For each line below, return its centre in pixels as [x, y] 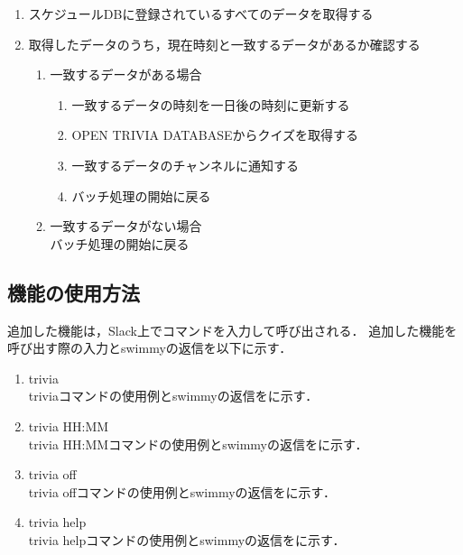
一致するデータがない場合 [126, 226]
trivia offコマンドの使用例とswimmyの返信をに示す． [182, 491]
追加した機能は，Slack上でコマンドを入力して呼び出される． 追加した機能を [232, 330]
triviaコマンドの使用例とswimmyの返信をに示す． [173, 396]
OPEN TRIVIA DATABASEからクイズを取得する [215, 135]
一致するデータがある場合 [126, 74]
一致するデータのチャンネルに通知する [185, 165]
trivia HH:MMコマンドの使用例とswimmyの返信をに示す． [198, 444]
